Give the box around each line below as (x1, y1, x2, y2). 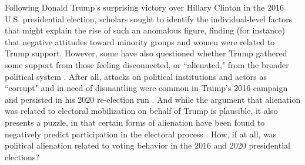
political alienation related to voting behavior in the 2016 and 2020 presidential (5, 139, 290, 151)
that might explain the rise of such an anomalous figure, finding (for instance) (5, 24, 285, 36)
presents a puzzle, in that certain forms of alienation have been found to (5, 116, 265, 128)
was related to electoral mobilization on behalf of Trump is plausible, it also (5, 105, 278, 117)
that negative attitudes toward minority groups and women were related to (5, 35, 275, 48)
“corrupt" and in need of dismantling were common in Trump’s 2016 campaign (5, 82, 288, 94)
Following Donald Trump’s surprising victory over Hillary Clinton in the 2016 (5, 1, 284, 13)
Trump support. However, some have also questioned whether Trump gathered (5, 47, 287, 59)
